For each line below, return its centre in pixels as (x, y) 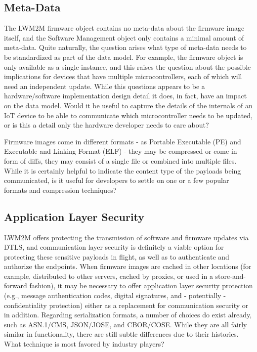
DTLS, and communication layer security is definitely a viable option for (114, 247)
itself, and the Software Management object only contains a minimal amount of (124, 37)
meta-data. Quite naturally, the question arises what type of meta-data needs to (125, 47)
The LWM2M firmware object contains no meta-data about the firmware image (124, 28)
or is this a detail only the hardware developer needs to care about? (107, 125)
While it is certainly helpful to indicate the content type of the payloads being (123, 170)
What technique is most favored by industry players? (84, 344)
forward (16, 286)
